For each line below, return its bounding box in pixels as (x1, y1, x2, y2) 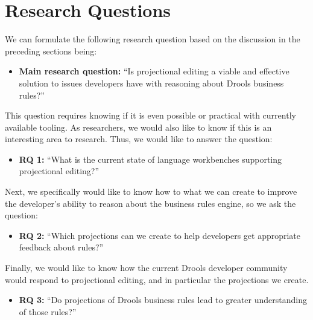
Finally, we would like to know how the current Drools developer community (5, 261, 288, 274)
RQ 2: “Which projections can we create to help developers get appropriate (19, 229, 301, 241)
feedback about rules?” (19, 241, 104, 253)
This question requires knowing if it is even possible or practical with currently (5, 109, 296, 122)
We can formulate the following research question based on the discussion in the (5, 33, 300, 45)
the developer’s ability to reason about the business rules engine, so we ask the (5, 197, 296, 209)
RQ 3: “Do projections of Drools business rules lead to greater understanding (19, 293, 307, 306)
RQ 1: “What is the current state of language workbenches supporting (19, 152, 282, 165)
